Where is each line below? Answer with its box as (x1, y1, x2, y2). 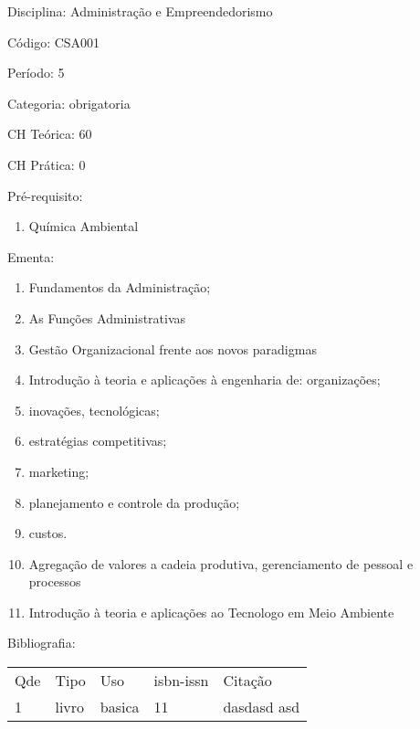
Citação (223, 670, 272, 692)
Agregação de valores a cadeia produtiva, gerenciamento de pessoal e (28, 554, 414, 573)
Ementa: (7, 247, 55, 266)
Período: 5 (7, 63, 65, 82)
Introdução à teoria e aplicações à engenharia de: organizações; (28, 370, 381, 389)
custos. (28, 523, 68, 543)
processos (28, 572, 81, 591)
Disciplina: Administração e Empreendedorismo (7, 2, 273, 20)
